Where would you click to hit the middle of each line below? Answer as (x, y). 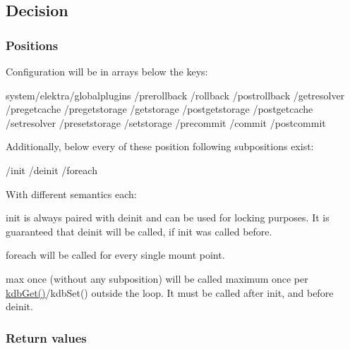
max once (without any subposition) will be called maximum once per (157, 278)
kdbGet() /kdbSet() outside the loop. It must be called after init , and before (170, 292)
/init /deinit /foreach (52, 170)
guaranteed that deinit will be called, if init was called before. (139, 231)
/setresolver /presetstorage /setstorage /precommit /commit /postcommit (166, 122)
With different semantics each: (71, 194)
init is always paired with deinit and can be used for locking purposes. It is (168, 218)
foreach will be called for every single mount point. (115, 255)
